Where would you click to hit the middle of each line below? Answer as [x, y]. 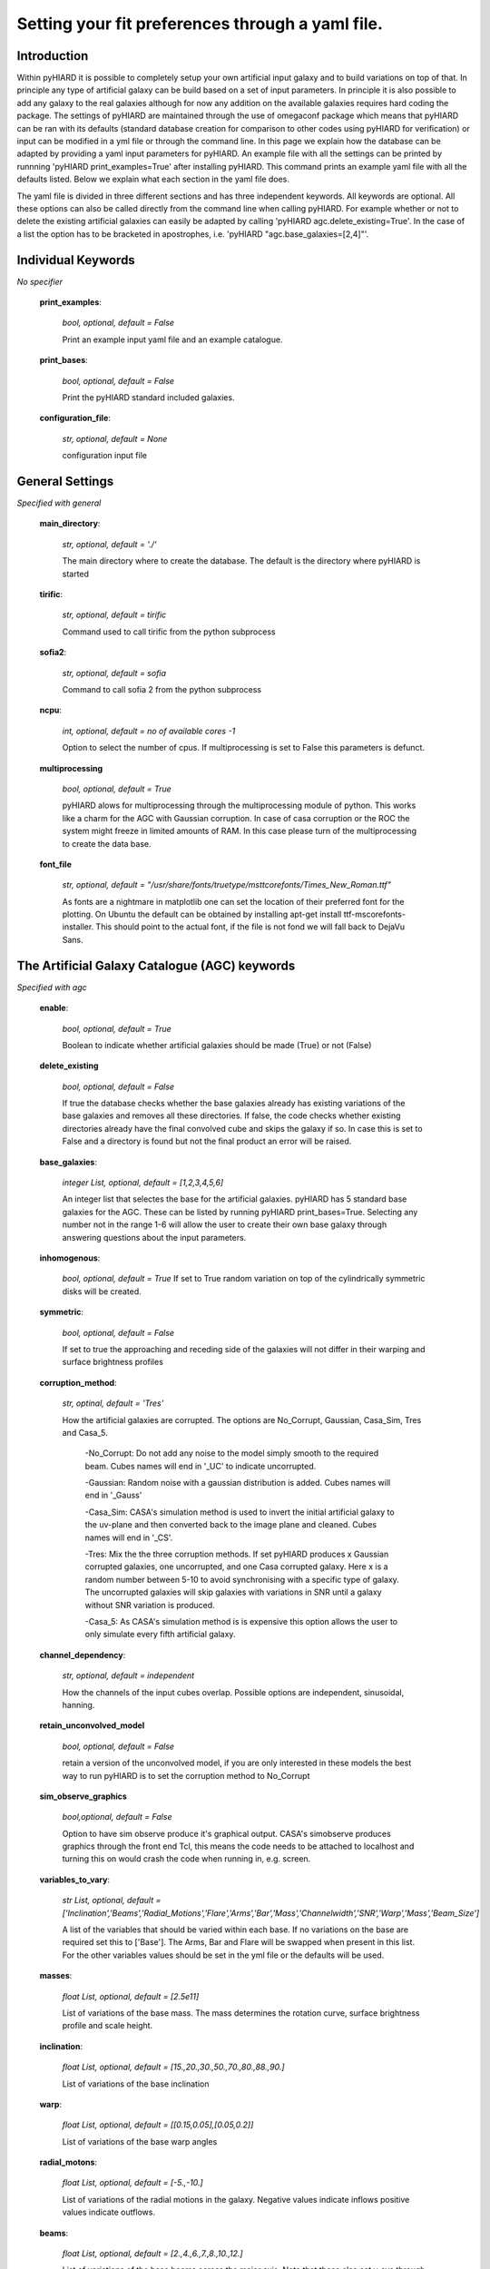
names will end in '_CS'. [129, 1537]
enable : [54, 1008]
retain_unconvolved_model [92, 1725]
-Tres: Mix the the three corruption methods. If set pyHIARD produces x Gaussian [237, 1554]
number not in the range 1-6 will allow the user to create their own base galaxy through [225, 1224]
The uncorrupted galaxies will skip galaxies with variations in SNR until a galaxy [233, 1592]
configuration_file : [75, 418]
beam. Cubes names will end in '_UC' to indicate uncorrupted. [201, 1466]
